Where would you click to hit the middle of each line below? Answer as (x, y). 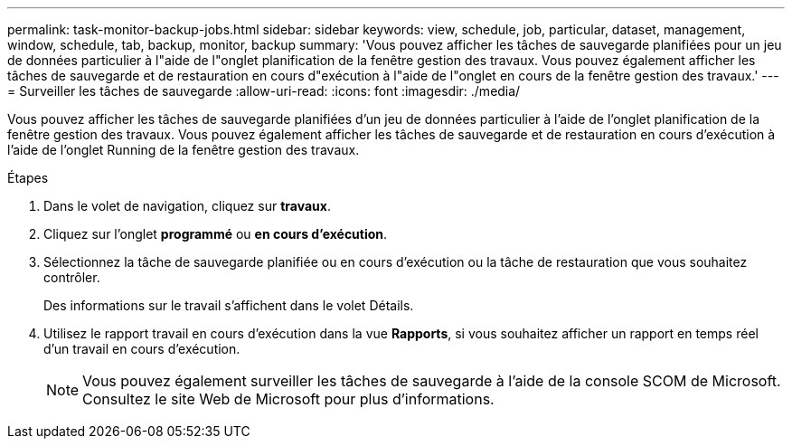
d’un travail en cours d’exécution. (142, 349)
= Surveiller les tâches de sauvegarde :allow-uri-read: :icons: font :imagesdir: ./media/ (264, 91)
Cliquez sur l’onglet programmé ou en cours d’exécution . (216, 234)
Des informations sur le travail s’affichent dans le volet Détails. (229, 305)
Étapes (28, 178)
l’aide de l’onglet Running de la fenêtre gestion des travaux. (184, 150)
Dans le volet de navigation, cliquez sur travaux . (187, 206)
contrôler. (72, 277)
